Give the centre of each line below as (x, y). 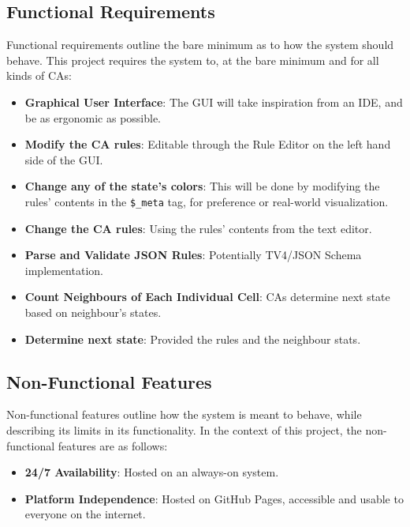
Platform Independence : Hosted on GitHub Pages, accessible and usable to (214, 498)
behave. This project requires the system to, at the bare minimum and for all (193, 60)
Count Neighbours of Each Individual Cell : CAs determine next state (207, 297)
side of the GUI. (64, 159)
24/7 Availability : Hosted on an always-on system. (152, 472)
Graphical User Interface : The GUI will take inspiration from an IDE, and (214, 102)
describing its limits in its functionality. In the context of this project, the (184, 429)
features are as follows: (113, 445)
